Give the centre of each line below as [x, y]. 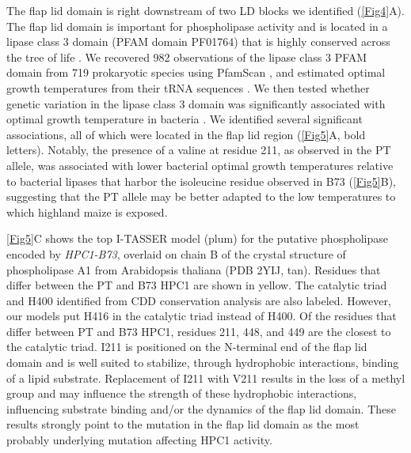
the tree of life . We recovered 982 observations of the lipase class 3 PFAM [187, 57]
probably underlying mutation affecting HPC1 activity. [139, 440]
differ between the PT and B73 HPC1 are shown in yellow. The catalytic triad [197, 285]
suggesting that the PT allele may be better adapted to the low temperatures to [201, 196]
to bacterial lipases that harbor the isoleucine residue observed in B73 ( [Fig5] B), [201, 181]
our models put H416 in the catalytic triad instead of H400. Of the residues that [202, 316]
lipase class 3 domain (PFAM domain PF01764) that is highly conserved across [198, 42]
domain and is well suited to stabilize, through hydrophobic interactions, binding [203, 362]
